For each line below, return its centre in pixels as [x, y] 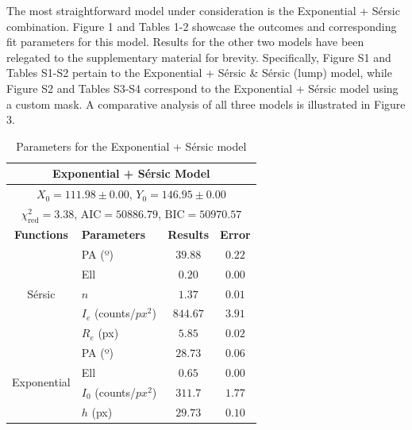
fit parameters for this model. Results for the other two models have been [185, 42]
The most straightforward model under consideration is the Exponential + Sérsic [203, 10]
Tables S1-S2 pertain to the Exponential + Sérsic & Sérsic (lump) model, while [199, 73]
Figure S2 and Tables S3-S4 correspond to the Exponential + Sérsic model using [202, 88]
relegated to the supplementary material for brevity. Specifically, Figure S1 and [199, 57]
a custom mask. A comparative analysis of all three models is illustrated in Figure [206, 104]
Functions [41, 234]
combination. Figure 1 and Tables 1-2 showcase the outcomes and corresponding [202, 26]
